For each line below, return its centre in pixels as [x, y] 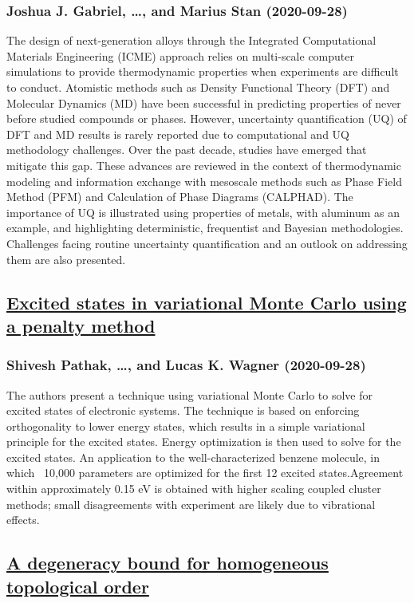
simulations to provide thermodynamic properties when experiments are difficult [203, 71]
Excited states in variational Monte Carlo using [207, 302]
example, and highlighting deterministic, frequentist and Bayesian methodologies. [205, 228]
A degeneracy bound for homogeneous [168, 563]
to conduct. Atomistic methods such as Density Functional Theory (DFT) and [198, 87]
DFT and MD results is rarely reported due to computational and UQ [178, 134]
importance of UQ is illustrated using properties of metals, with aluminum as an [203, 212]
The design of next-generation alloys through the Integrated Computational [191, 40]
